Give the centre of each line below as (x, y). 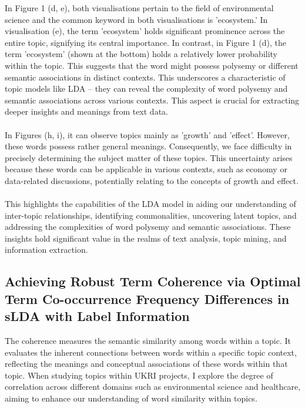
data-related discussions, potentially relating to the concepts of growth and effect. (152, 180)
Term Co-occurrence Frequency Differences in (147, 298)
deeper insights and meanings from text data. (86, 111)
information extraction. (46, 250)
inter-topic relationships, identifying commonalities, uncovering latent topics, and (151, 215)
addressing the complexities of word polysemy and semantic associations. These (148, 227)
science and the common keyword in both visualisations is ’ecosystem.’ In (136, 19)
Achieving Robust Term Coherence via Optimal (153, 281)
